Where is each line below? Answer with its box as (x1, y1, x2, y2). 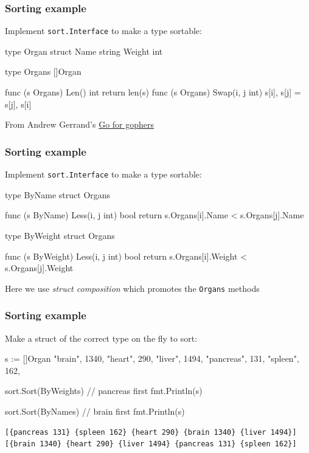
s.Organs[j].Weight (5, 261, 74, 274)
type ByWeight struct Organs (5, 229, 115, 241)
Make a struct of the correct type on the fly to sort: (5, 331, 198, 344)
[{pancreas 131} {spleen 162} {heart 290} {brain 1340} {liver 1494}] (5, 427, 297, 437)
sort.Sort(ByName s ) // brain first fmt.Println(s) (5, 404, 185, 417)
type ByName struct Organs (5, 188, 111, 201)
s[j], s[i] (5, 97, 32, 110)
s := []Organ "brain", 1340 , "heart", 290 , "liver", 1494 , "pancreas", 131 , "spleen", (5, 352, 299, 365)
